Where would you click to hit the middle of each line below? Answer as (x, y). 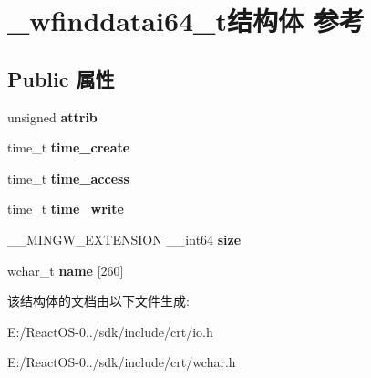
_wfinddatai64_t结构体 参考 (186, 21)
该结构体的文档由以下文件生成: (98, 301)
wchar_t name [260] (66, 270)
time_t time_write (66, 209)
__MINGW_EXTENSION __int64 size (124, 239)
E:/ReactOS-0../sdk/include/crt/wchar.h (122, 362)
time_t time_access (68, 178)
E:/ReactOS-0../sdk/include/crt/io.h (110, 331)
